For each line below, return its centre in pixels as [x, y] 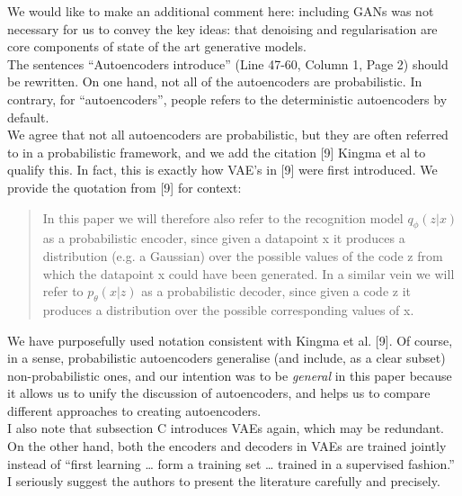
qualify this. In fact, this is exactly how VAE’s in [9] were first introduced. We [222, 170]
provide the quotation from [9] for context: [124, 187]
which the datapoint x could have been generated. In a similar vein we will [249, 273]
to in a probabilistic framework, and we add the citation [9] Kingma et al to [217, 152]
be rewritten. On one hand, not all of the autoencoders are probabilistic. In [215, 81]
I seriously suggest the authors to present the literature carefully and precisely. [224, 481]
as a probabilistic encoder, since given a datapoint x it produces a [224, 238]
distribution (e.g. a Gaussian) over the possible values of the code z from [243, 255]
